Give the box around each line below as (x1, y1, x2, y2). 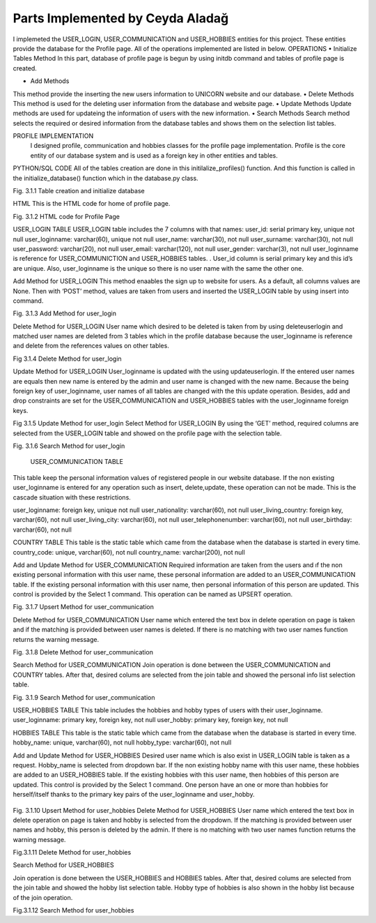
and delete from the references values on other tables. (13, 342, 170, 350)
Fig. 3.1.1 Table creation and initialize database (13, 187, 146, 195)
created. (13, 63, 38, 73)
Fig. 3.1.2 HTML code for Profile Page (13, 212, 120, 220)
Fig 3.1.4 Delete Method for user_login (13, 354, 122, 363)
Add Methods (30, 77, 70, 85)
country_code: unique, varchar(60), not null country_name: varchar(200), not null (13, 548, 245, 556)
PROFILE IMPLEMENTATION (13, 132, 94, 140)
